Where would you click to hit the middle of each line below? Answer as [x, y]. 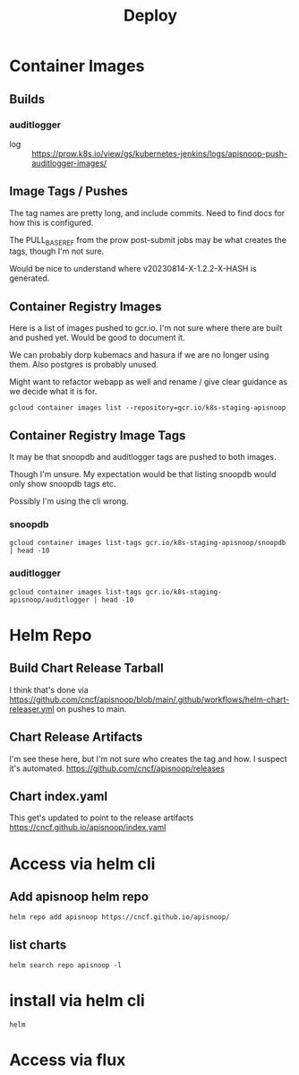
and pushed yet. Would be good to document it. [97, 338]
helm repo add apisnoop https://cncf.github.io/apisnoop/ [120, 917]
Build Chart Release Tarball [86, 668]
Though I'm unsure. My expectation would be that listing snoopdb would [143, 474]
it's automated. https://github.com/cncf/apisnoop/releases [117, 768]
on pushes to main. [92, 708]
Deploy [150, 16]
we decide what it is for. [53, 392]
